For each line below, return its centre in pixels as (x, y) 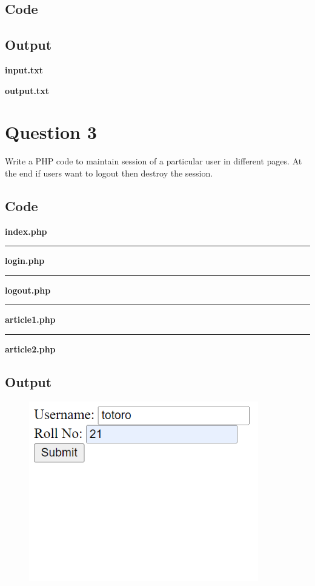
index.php (26, 231)
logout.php (28, 290)
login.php (25, 261)
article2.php (30, 349)
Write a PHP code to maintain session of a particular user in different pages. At (154, 161)
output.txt (27, 90)
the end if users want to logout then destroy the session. (109, 173)
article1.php (30, 319)
